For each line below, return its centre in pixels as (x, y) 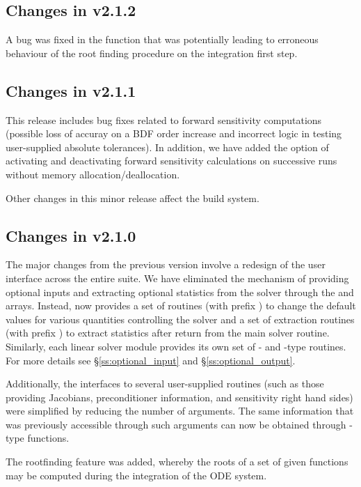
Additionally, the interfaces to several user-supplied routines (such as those (165, 384)
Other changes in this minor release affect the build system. (133, 198)
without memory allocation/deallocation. (93, 174)
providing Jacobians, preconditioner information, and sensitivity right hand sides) (179, 397)
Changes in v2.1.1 (71, 90)
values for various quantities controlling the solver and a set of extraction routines (180, 319)
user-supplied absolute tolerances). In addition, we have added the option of (167, 147)
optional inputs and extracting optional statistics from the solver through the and (180, 292)
